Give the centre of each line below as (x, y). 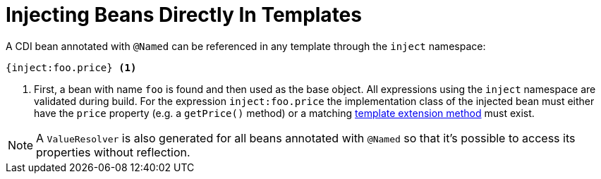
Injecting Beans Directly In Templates (184, 15)
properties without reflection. (113, 152)
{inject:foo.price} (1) (71, 67)
